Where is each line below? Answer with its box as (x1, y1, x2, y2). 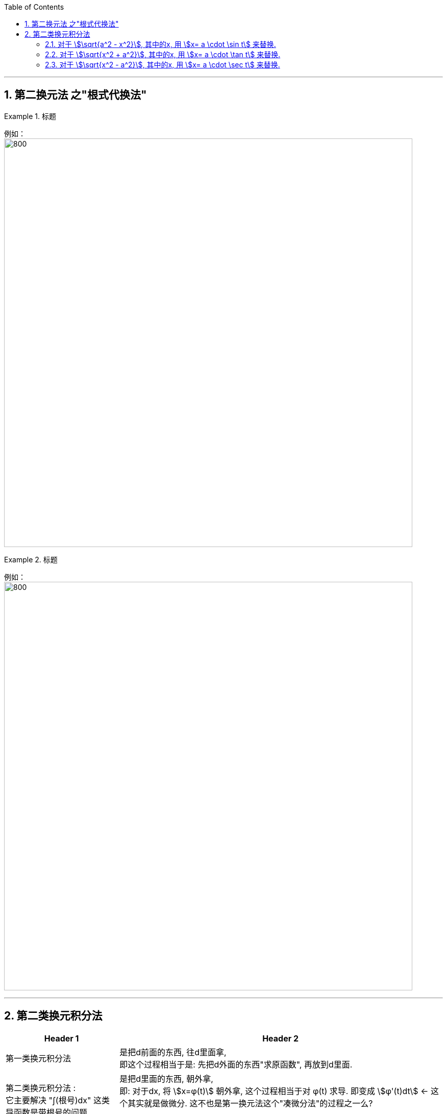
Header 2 (262, 1033, 299, 1044)
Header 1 (44, 1033, 79, 1044)
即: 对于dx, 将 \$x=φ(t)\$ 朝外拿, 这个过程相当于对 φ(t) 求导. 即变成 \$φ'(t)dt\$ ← (119, 1085, 429, 1096)
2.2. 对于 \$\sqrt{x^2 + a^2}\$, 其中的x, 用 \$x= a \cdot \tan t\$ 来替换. (45, 50, 281, 59)
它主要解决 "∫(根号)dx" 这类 (6, 1095, 110, 1105)
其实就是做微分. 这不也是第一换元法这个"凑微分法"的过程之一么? (128, 1098, 373, 1108)
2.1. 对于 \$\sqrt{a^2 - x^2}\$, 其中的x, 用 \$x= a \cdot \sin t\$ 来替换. (45, 40, 276, 49)
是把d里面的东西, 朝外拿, (119, 1073, 213, 1084)
